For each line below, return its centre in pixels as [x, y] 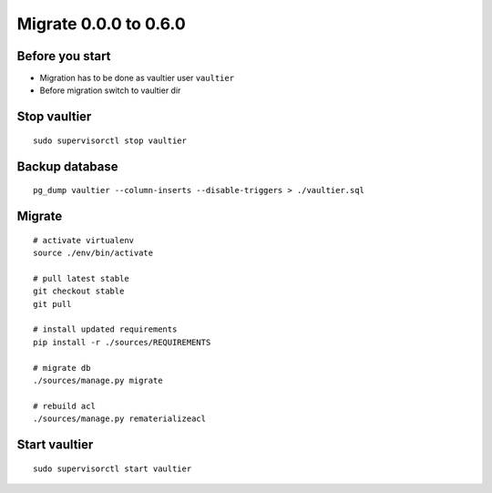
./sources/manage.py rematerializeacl [120, 419]
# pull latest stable [81, 278]
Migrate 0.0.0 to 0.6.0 [101, 24]
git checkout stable [79, 291]
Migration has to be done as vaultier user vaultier [137, 78]
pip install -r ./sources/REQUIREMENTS [122, 342]
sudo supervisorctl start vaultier [113, 468]
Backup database [67, 166]
